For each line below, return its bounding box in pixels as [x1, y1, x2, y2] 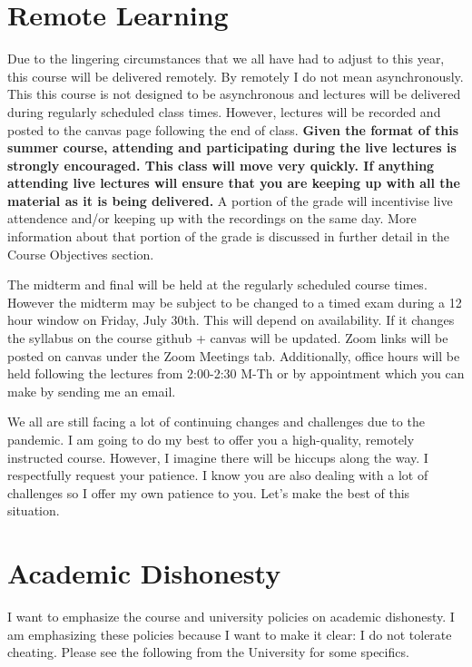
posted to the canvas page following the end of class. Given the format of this [7, 120, 459, 139]
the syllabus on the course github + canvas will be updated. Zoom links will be [7, 329, 448, 348]
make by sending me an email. [7, 381, 176, 400]
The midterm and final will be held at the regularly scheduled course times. [7, 275, 428, 294]
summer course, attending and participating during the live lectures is [7, 138, 457, 157]
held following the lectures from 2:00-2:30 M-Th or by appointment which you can [7, 364, 465, 383]
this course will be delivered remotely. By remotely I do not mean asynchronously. [7, 66, 464, 85]
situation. [7, 501, 60, 520]
